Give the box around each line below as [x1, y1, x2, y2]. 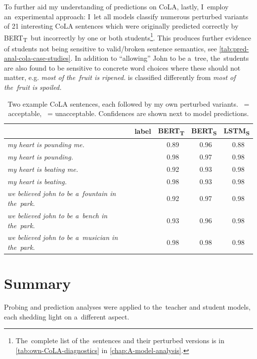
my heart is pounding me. [7, 139, 85, 150]
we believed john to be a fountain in [7, 188, 116, 199]
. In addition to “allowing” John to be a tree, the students [70, 53, 249, 63]
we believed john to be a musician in [7, 232, 118, 242]
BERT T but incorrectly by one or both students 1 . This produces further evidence [4, 31, 251, 44]
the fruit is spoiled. [4, 81, 62, 92]
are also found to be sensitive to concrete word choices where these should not [4, 62, 241, 73]
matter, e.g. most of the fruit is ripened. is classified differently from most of [4, 72, 236, 82]
